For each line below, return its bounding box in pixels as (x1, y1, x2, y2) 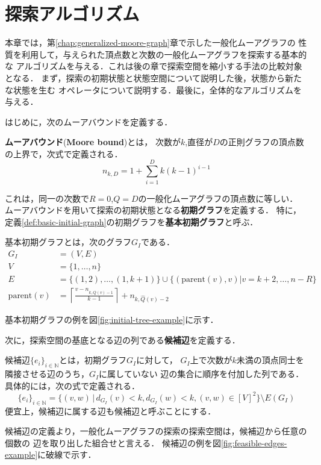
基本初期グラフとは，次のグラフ (5, 236, 131, 248)
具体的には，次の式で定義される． (5, 379, 140, 392)
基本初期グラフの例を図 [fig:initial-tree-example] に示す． (5, 313, 219, 326)
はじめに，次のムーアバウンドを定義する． (5, 115, 173, 128)
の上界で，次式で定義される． (5, 147, 123, 160)
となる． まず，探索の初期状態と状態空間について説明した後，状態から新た (5, 71, 302, 84)
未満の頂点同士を (236, 354, 304, 366)
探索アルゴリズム (5, 1, 140, 26)
